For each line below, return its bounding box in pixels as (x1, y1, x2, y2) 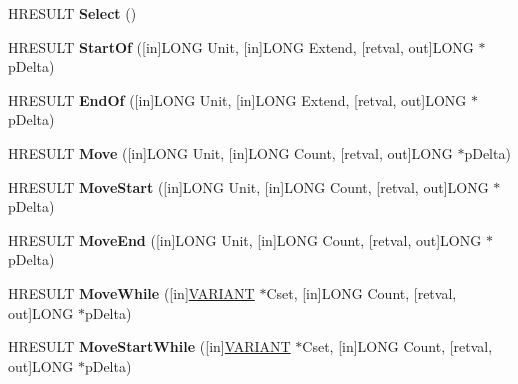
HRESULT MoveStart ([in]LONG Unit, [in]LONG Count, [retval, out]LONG (8, 176, 489, 197)
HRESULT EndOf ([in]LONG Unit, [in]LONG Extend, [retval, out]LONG (8, 89, 467, 110)
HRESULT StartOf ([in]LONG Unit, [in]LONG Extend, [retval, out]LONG (8, 36, 474, 57)
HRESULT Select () (8, 3, 137, 23)
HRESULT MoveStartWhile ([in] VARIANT (8, 336, 291, 357)
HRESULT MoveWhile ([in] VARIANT (8, 282, 255, 303)
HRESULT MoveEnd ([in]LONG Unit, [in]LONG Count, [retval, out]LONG (8, 229, 482, 250)
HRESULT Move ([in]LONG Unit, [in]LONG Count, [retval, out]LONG (8, 142, 453, 163)
